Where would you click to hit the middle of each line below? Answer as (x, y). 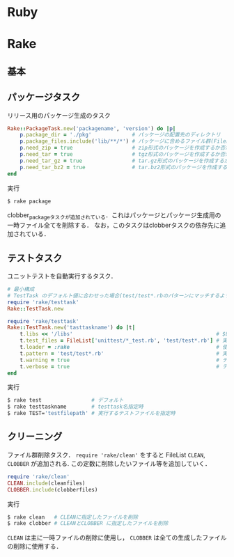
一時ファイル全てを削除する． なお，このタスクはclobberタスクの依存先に (114, 225)
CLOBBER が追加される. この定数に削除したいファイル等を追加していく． (109, 463)
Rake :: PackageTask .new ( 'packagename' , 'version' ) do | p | (92, 128)
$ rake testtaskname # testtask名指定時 (76, 407)
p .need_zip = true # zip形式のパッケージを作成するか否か (125, 148)
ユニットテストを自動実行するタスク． (62, 276)
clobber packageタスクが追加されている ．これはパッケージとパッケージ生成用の (114, 216)
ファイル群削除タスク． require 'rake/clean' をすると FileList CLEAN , (106, 455)
